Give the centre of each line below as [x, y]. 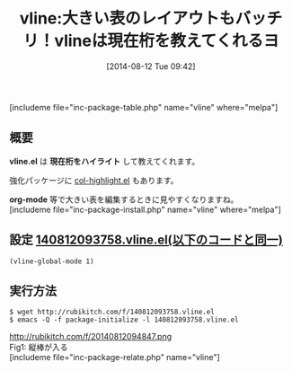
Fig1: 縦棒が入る [39, 348]
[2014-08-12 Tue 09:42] [151, 66]
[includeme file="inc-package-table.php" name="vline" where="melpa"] [144, 107]
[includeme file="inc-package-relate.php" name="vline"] [115, 358]
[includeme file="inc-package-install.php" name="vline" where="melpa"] [145, 209]
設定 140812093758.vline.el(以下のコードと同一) [146, 240]
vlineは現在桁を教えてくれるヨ [167, 41]
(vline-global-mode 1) [52, 261]
